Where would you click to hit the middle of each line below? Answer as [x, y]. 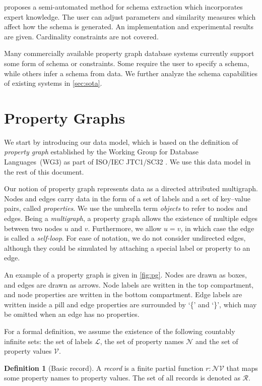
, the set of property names [142, 341]
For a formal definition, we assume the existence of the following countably [120, 331]
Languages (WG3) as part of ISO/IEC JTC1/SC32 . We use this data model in [127, 162]
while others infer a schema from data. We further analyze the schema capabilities [131, 73]
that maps [242, 368]
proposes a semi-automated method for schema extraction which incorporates [123, 7]
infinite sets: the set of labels [48, 341]
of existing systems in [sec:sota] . [53, 83]
